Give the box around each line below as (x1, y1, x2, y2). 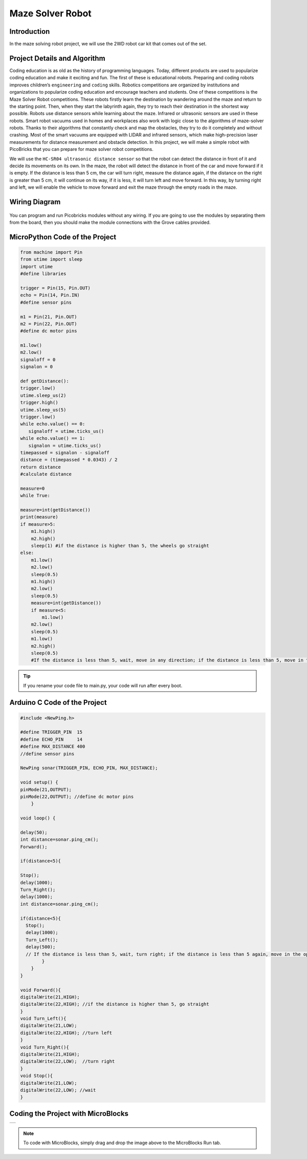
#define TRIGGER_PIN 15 (20, 729, 83, 735)
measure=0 (20, 485, 45, 491)
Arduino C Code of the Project (9, 698, 107, 707)
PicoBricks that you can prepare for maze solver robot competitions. (9, 146, 153, 152)
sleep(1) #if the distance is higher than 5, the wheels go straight (31, 543, 209, 549)
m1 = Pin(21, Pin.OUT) (20, 314, 77, 320)
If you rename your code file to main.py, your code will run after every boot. (23, 682, 183, 688)
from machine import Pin (20, 250, 83, 255)
